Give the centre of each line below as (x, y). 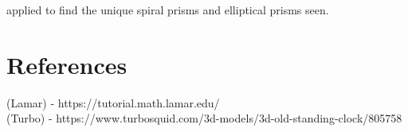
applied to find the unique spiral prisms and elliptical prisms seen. (168, 10)
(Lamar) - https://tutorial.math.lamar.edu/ (113, 102)
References (67, 64)
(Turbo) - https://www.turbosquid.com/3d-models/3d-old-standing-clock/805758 (204, 118)
